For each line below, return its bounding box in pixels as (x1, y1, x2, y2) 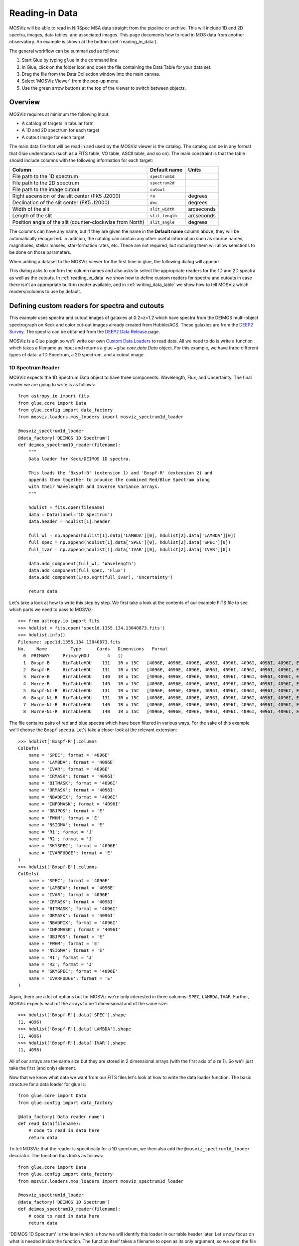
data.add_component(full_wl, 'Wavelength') (28, 561, 137, 566)
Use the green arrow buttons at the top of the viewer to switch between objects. (21, 85, 186, 91)
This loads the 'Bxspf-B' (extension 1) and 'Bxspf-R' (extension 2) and (28, 470, 213, 475)
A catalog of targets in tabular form (21, 120, 94, 126)
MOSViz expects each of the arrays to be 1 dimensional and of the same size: (9, 1001, 168, 1007)
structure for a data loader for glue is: (9, 1081, 86, 1087)
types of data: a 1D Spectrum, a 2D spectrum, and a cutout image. (9, 352, 145, 358)
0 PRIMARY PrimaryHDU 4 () (23, 653, 124, 659)
